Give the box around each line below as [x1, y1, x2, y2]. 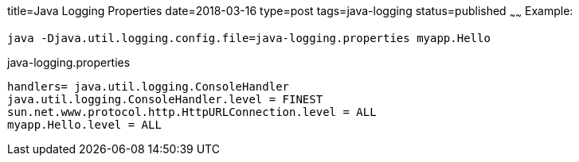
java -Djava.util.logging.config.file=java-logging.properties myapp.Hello [7, 31, 491, 44]
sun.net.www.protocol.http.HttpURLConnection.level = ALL [7, 105, 377, 118]
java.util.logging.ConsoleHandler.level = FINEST [7, 92, 323, 106]
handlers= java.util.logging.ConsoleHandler [7, 79, 290, 93]
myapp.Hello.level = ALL [7, 118, 162, 131]
